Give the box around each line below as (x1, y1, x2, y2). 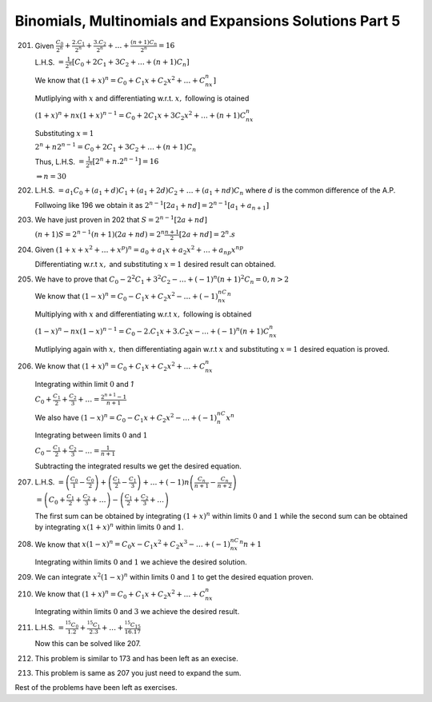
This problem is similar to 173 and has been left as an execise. (34, 653, 239, 663)
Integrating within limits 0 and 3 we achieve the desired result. (34, 607, 240, 616)
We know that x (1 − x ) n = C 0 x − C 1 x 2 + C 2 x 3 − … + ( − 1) (34, 538, 231, 551)
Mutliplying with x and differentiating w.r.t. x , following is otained (34, 93, 250, 103)
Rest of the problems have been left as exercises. (14, 683, 178, 692)
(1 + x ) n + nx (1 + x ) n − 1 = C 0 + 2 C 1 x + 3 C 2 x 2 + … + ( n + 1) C (34, 110, 246, 122)
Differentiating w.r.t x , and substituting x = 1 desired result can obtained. (34, 260, 276, 269)
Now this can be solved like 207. (34, 639, 142, 648)
